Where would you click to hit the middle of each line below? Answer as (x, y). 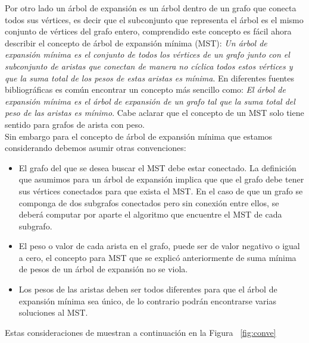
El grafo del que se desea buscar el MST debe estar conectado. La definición (157, 167)
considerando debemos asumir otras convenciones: (96, 148)
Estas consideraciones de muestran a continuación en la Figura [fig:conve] (141, 332)
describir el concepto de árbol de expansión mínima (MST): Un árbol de (136, 43)
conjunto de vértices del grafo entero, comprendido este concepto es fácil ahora (148, 31)
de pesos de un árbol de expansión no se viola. (103, 269)
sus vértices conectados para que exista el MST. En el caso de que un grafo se (161, 191)
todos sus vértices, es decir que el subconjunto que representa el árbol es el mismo (154, 19)
